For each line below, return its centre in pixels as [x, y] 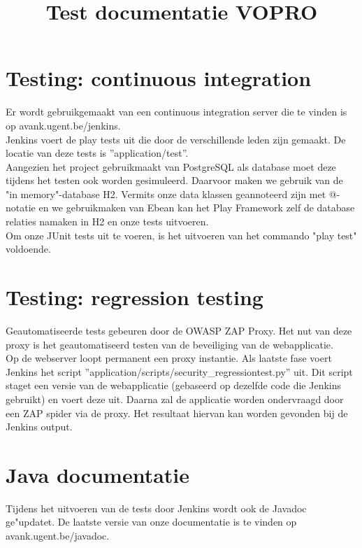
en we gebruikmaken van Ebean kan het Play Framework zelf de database [197, 208]
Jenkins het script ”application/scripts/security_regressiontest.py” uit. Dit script [179, 371]
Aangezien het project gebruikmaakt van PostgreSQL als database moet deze [171, 166]
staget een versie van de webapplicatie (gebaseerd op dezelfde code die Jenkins [174, 385]
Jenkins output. [39, 427]
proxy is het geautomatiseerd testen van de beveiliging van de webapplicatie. [169, 344]
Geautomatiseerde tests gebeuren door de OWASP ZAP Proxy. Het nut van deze [179, 330]
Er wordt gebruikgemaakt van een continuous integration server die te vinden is [176, 112]
